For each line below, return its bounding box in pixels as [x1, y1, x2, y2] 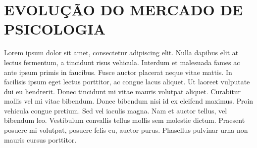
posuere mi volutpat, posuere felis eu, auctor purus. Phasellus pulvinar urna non [4, 125, 248, 135]
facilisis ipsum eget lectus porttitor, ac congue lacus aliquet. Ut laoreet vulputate [4, 76, 250, 87]
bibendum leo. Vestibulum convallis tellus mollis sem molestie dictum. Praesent [4, 115, 245, 125]
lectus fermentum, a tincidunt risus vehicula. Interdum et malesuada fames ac [4, 57, 240, 67]
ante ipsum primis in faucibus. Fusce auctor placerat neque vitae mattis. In [4, 67, 232, 77]
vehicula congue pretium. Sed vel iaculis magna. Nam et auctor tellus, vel [4, 105, 227, 115]
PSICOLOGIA [4, 19, 105, 39]
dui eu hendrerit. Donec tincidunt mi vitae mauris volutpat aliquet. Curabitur [4, 86, 241, 96]
